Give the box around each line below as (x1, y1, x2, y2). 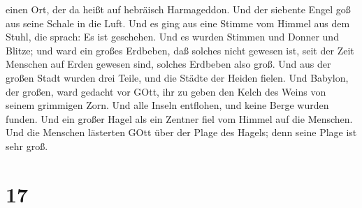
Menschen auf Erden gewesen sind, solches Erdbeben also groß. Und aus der (6, 57, 331, 71)
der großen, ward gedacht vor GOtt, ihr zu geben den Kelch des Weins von (6, 84, 326, 98)
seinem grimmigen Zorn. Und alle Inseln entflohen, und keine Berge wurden (6, 98, 329, 112)
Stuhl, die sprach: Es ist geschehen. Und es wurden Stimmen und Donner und (6, 29, 339, 44)
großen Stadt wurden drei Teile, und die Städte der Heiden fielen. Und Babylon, (6, 70, 349, 84)
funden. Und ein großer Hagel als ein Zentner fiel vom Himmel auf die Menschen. (6, 111, 353, 126)
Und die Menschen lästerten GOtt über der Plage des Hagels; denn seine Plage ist (6, 125, 357, 140)
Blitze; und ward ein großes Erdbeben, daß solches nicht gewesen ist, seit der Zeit (6, 43, 354, 57)
